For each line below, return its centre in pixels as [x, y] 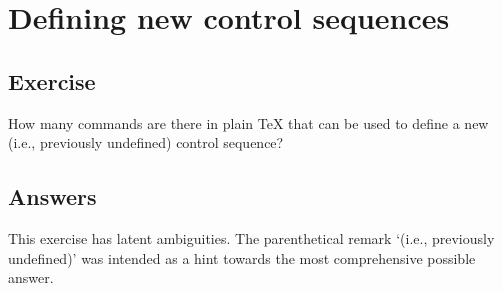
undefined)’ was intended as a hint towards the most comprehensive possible [242, 257]
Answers [52, 196]
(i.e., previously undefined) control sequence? [146, 142]
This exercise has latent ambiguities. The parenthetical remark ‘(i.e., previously [251, 237]
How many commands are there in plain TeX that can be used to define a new [248, 122]
